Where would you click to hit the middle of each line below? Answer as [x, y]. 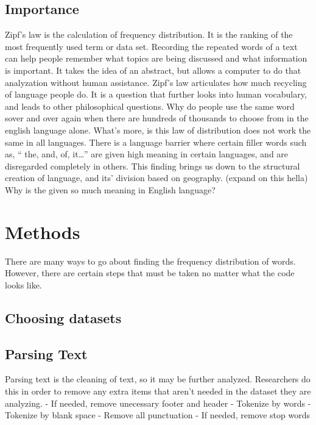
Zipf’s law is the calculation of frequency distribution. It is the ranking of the [149, 34]
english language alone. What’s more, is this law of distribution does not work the [158, 130]
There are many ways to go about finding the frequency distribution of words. [150, 261]
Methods [43, 231]
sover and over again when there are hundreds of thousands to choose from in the [157, 118]
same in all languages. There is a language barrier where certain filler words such [156, 142]
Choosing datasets [63, 317]
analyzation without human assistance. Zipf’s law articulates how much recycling [156, 82]
